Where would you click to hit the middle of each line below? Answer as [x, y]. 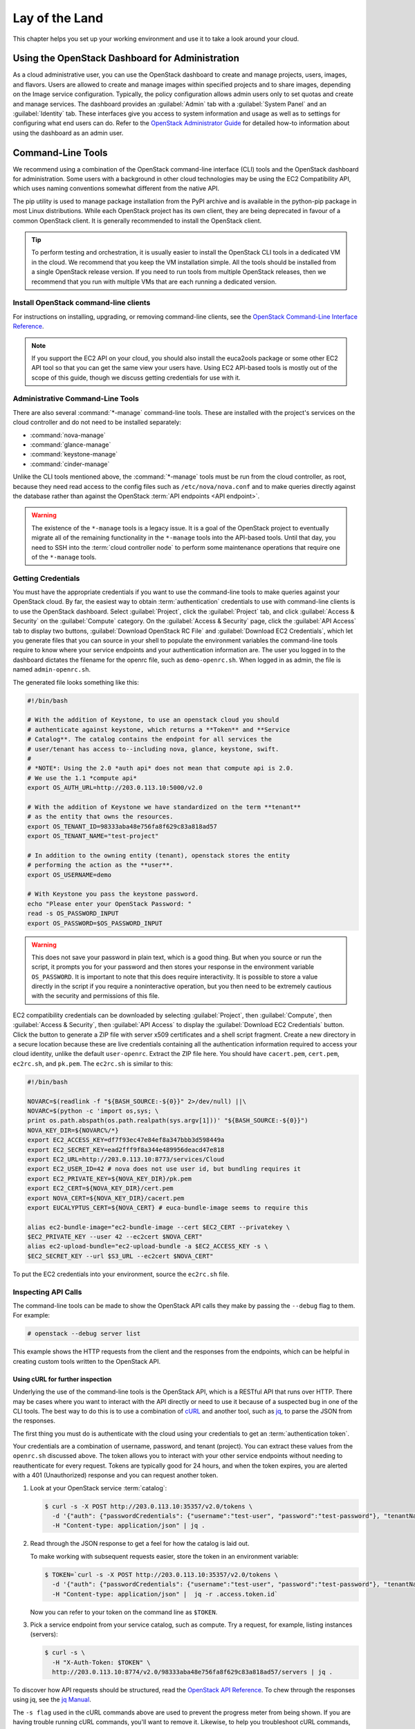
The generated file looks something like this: [76, 682]
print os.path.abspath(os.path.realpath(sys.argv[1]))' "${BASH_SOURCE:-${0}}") [168, 1121]
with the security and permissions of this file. [95, 996]
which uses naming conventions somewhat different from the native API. [116, 188]
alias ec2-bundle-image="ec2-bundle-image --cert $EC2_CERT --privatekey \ [159, 1227]
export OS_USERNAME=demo [70, 875]
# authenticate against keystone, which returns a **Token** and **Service [159, 729]
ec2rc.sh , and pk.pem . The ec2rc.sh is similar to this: [93, 1063]
